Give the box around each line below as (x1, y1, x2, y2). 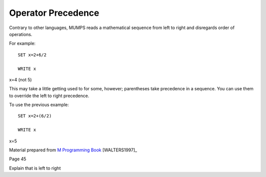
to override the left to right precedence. (9, 93, 90, 99)
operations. (9, 31, 33, 37)
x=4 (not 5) (9, 76, 32, 82)
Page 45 (9, 156, 27, 162)
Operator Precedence (9, 7, 100, 18)
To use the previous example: (9, 102, 69, 108)
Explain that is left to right (9, 165, 61, 171)
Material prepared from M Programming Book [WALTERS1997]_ (9, 147, 137, 153)
